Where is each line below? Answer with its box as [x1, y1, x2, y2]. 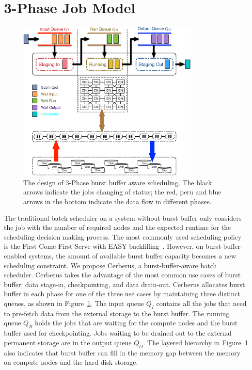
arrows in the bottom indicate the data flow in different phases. [23, 196, 212, 207]
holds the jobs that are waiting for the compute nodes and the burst [35, 318, 238, 328]
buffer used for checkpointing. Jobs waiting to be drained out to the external [4, 328, 232, 338]
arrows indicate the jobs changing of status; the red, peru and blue [23, 187, 221, 197]
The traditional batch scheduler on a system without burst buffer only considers [4, 212, 242, 223]
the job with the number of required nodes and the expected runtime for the [4, 222, 231, 232]
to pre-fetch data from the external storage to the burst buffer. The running [4, 308, 230, 318]
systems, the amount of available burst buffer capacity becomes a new [29, 251, 236, 260]
